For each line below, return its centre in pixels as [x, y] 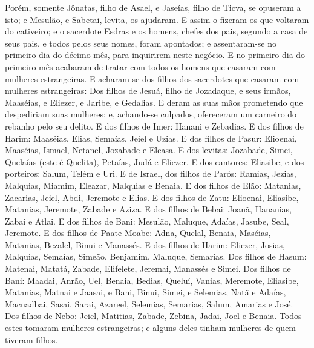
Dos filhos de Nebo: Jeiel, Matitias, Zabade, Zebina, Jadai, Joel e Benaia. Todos [153, 316]
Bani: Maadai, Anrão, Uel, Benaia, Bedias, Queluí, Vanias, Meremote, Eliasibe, [152, 280]
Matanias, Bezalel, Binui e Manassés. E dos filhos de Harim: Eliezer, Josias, [145, 244]
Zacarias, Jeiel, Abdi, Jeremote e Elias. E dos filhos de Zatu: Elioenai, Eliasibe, [152, 197]
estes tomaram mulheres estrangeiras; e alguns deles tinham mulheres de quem [151, 328]
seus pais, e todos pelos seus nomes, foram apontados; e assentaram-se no [141, 43]
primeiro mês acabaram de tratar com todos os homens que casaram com [140, 66]
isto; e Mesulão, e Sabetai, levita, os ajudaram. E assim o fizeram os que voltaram [157, 19]
